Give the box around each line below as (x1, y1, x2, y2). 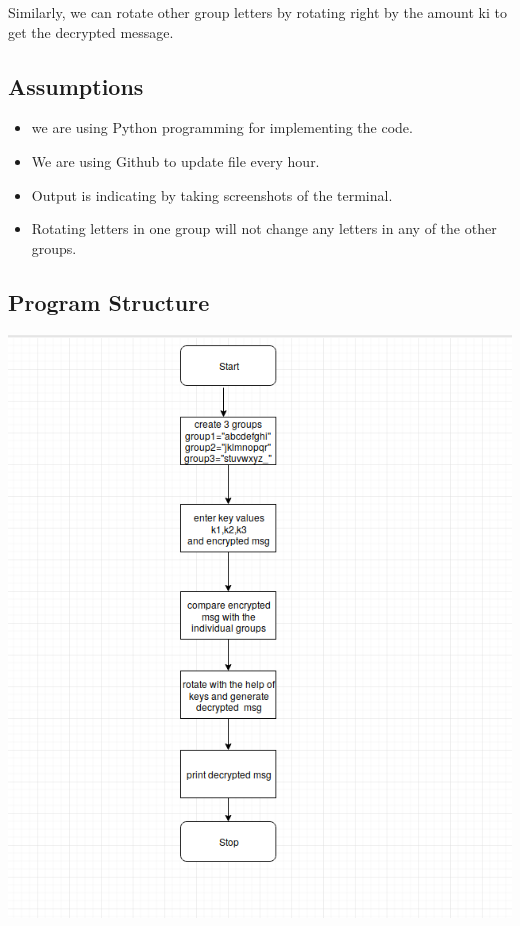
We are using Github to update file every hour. (31, 150, 320, 171)
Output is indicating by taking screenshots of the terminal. (31, 184, 393, 205)
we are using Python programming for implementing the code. (31, 117, 413, 138)
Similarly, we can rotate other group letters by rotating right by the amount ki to (8, 2, 507, 22)
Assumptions (8, 70, 144, 101)
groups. (31, 237, 77, 258)
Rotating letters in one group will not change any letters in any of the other (31, 218, 497, 239)
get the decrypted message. (8, 21, 174, 42)
